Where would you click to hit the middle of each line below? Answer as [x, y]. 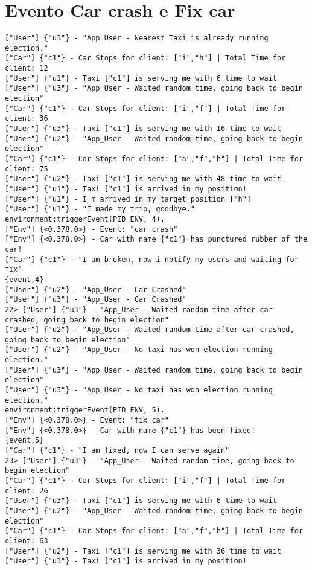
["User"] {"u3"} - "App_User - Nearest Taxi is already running [137, 38]
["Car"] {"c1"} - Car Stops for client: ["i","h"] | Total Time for [145, 58]
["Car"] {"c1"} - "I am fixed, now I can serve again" [117, 451]
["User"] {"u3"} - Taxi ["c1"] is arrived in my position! [126, 561]
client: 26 [27, 491]
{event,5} [24, 440]
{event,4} [24, 279]
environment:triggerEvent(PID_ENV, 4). [85, 219]
